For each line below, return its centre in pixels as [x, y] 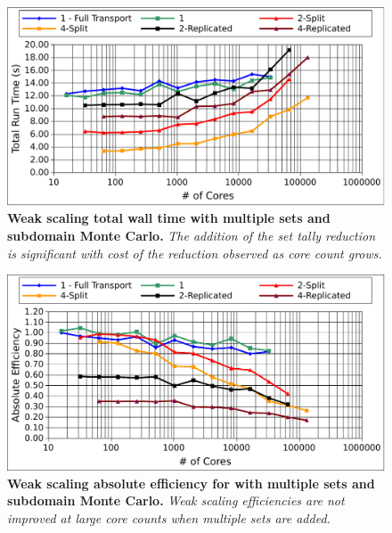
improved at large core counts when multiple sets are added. [169, 517]
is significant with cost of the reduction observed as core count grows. [195, 253]
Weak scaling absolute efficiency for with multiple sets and [191, 483]
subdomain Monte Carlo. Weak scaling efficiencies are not [176, 500]
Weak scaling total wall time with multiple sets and [169, 218]
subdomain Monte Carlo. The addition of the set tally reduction [192, 235]
